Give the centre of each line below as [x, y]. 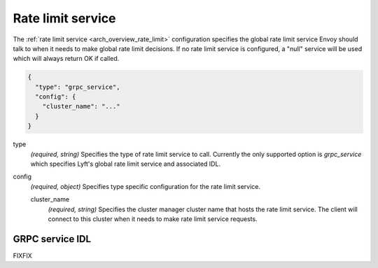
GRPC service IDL [52, 239]
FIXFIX [23, 255]
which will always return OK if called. [66, 59]
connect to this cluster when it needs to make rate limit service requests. [153, 219]
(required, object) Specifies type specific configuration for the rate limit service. [146, 186]
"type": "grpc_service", [78, 87]
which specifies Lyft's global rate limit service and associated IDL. [125, 164]
